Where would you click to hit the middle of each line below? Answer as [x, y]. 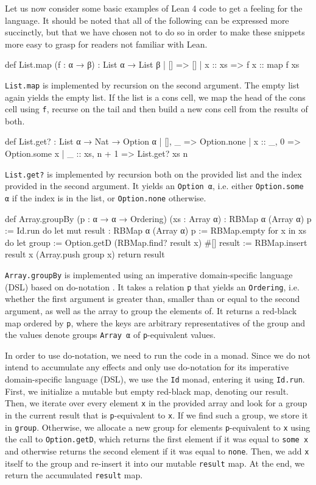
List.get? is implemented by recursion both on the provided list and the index [153, 174]
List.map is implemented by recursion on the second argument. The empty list [152, 84]
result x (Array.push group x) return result [85, 254]
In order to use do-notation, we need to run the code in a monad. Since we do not [158, 355]
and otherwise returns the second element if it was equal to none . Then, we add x [157, 451]
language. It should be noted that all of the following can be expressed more [147, 20]
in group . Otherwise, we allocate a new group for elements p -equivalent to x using [158, 427]
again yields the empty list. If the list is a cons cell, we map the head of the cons [155, 97]
